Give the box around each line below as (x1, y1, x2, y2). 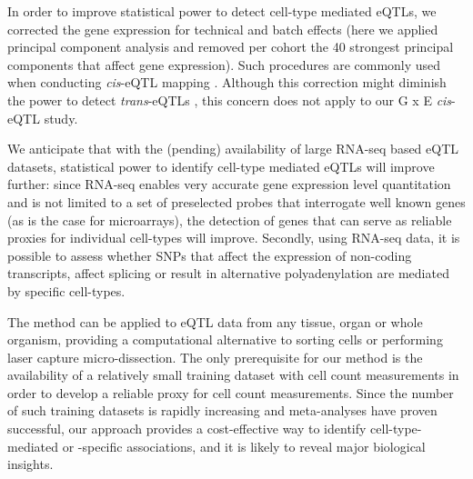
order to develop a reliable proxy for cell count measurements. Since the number (7, 383, 454, 402)
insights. (7, 454, 54, 474)
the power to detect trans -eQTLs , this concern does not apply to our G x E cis (7, 90, 452, 109)
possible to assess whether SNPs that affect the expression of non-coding (7, 245, 412, 264)
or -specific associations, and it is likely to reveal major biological (62, 436, 426, 455)
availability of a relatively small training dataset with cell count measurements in (7, 365, 459, 384)
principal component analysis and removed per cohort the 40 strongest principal (7, 37, 454, 56)
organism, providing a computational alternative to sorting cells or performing (7, 330, 443, 349)
